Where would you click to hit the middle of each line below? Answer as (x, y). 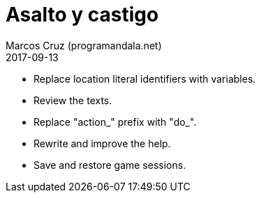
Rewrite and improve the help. (102, 143)
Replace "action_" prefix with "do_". (115, 122)
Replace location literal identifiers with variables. (145, 79)
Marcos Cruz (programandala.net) (84, 45)
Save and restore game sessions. (110, 165)
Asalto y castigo (82, 15)
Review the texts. (73, 100)
